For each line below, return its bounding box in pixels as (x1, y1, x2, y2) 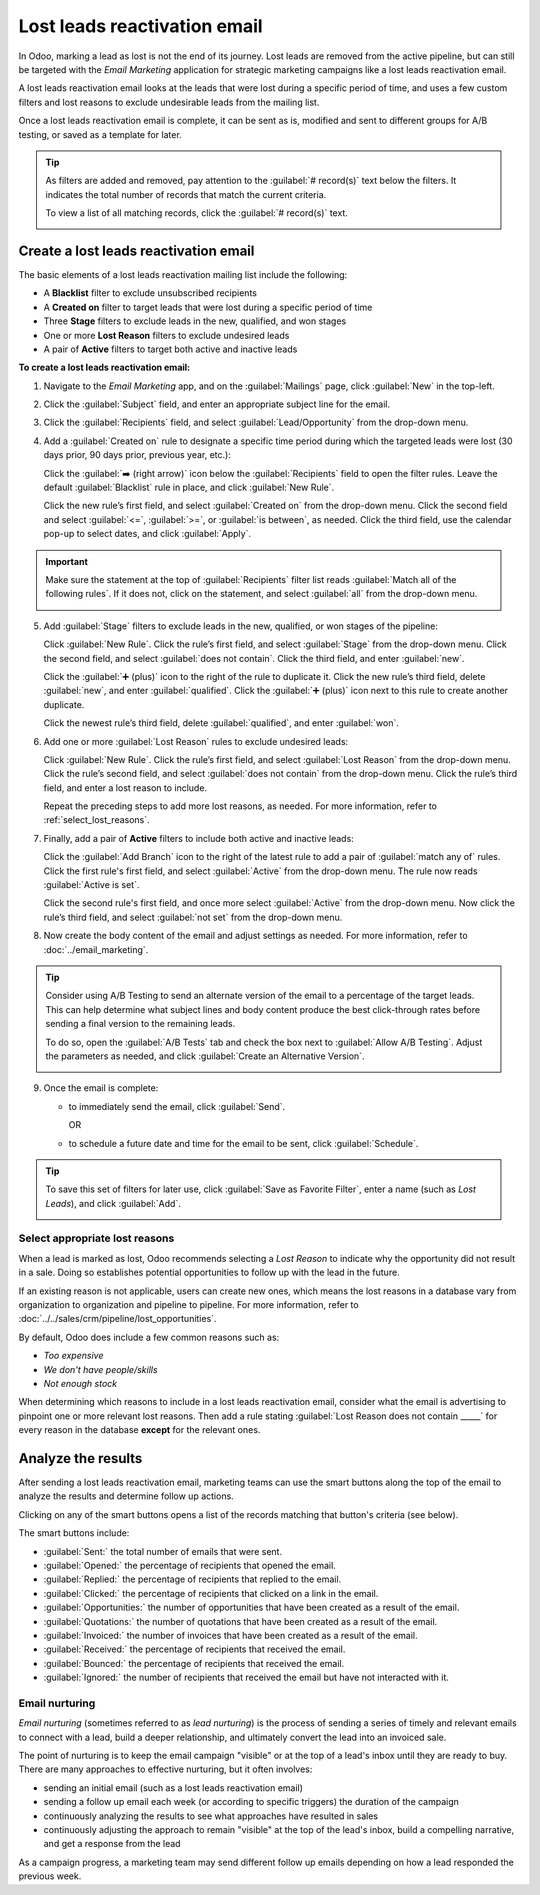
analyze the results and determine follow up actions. (18, 1490, 234, 1502)
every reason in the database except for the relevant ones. (18, 1424, 261, 1436)
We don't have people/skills (43, 1363, 159, 1375)
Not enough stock (43, 1377, 118, 1389)
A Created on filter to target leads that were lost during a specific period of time (43, 301, 373, 313)
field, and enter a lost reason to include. (43, 781, 208, 794)
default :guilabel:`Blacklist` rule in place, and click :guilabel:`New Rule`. (43, 481, 335, 494)
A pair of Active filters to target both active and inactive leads (43, 343, 298, 355)
